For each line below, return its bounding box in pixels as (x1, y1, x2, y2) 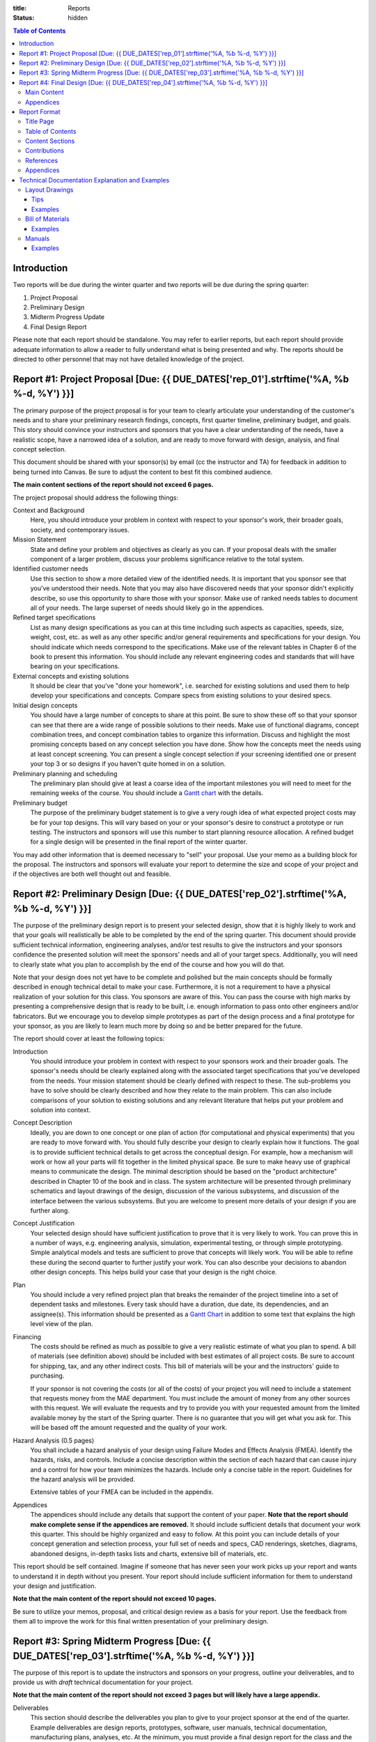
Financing (13, 1332, 42, 1341)
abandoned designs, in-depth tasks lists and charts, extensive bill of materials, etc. (30, 1549, 268, 1557)
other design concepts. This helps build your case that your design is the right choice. (30, 1268, 278, 1277)
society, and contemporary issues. (30, 525, 130, 534)
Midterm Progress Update (30, 313, 105, 321)
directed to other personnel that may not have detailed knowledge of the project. (13, 355, 244, 364)
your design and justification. (13, 1582, 97, 1590)
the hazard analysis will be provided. (30, 1475, 136, 1483)
